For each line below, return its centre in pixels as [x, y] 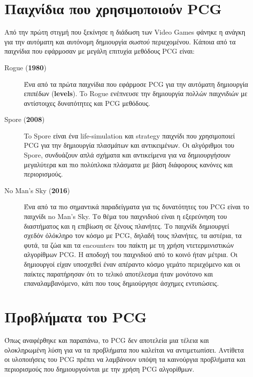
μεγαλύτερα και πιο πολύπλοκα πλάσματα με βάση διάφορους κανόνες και [128, 164]
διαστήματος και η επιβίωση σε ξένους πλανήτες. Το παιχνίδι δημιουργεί [126, 226]
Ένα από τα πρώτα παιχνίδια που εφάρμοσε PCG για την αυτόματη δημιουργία [136, 84]
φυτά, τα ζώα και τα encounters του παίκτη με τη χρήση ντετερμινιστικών [129, 245]
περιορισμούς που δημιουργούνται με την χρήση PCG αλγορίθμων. [99, 368]
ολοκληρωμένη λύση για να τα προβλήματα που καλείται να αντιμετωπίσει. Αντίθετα [124, 349]
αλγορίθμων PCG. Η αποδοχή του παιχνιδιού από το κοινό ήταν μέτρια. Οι [131, 254]
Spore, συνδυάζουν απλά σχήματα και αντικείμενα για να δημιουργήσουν [127, 155]
